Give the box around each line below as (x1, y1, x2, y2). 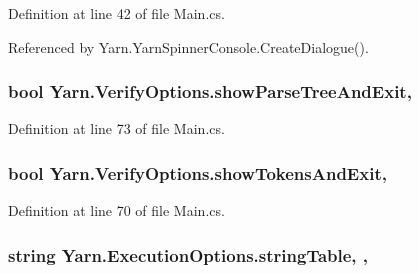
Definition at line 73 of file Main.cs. (8, 118, 225, 139)
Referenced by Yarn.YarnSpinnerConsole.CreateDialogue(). (8, 36, 369, 57)
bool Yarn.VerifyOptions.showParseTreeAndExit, (8, 79, 412, 104)
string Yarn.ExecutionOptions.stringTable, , (8, 242, 369, 267)
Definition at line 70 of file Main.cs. (8, 200, 225, 221)
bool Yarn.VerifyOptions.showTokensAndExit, (8, 160, 387, 185)
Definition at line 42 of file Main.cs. (8, 3, 225, 23)
